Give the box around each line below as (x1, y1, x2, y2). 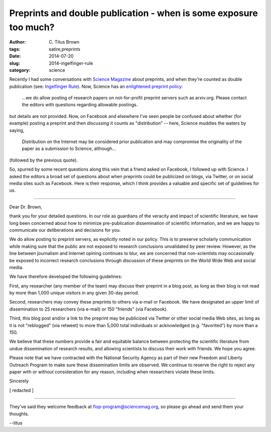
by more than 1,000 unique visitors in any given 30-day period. (9, 290, 139, 296)
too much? (9, 22, 55, 33)
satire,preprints (49, 46, 80, 52)
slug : (9, 60, 20, 66)
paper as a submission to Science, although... (22, 146, 116, 152)
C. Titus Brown (49, 39, 80, 45)
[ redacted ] (9, 387, 34, 393)
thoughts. (9, 410, 30, 416)
